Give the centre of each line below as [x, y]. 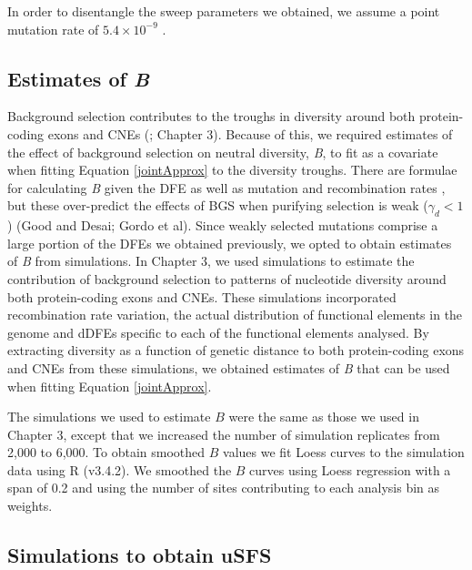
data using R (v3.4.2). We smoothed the [120, 469]
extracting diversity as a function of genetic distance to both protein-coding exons [236, 350]
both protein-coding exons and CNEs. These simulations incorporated [202, 296]
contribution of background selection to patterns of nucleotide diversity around [227, 278]
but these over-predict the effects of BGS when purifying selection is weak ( [218, 205]
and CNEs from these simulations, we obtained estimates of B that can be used [229, 367]
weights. [30, 506]
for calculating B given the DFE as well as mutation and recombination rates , [226, 187]
